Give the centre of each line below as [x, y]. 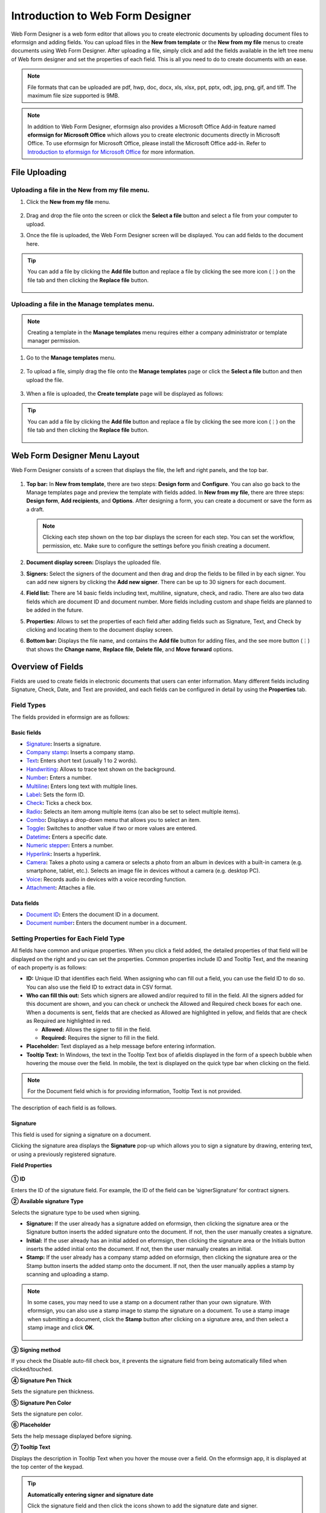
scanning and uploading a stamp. [68, 1275]
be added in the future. [55, 610]
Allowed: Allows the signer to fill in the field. [96, 1029]
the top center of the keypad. [47, 1466]
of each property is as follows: [49, 967]
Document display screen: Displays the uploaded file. [94, 562]
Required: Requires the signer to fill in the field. [100, 1038]
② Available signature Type [47, 1201]
